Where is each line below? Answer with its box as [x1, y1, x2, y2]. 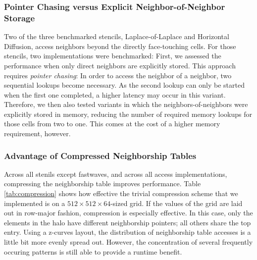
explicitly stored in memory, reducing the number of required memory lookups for [4, 108, 253, 119]
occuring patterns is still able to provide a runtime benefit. [4, 246, 182, 257]
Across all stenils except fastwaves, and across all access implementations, [4, 168, 227, 179]
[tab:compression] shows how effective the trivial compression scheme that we [4, 188, 238, 199]
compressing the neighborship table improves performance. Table [4, 178, 201, 189]
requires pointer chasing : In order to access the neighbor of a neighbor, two [4, 70, 232, 80]
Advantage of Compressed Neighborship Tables [4, 149, 197, 161]
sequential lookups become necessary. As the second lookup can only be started [4, 80, 245, 90]
